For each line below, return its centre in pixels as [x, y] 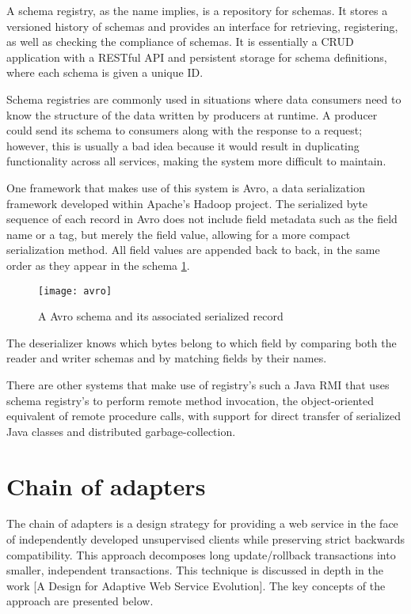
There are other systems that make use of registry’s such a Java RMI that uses [198, 384]
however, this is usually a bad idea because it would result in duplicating [183, 145]
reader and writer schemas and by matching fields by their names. [167, 358]
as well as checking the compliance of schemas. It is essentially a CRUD [180, 42]
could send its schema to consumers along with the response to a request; [185, 130]
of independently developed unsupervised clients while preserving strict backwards [206, 539]
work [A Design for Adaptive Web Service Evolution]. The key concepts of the [196, 585]
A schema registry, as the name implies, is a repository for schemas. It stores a [197, 10]
